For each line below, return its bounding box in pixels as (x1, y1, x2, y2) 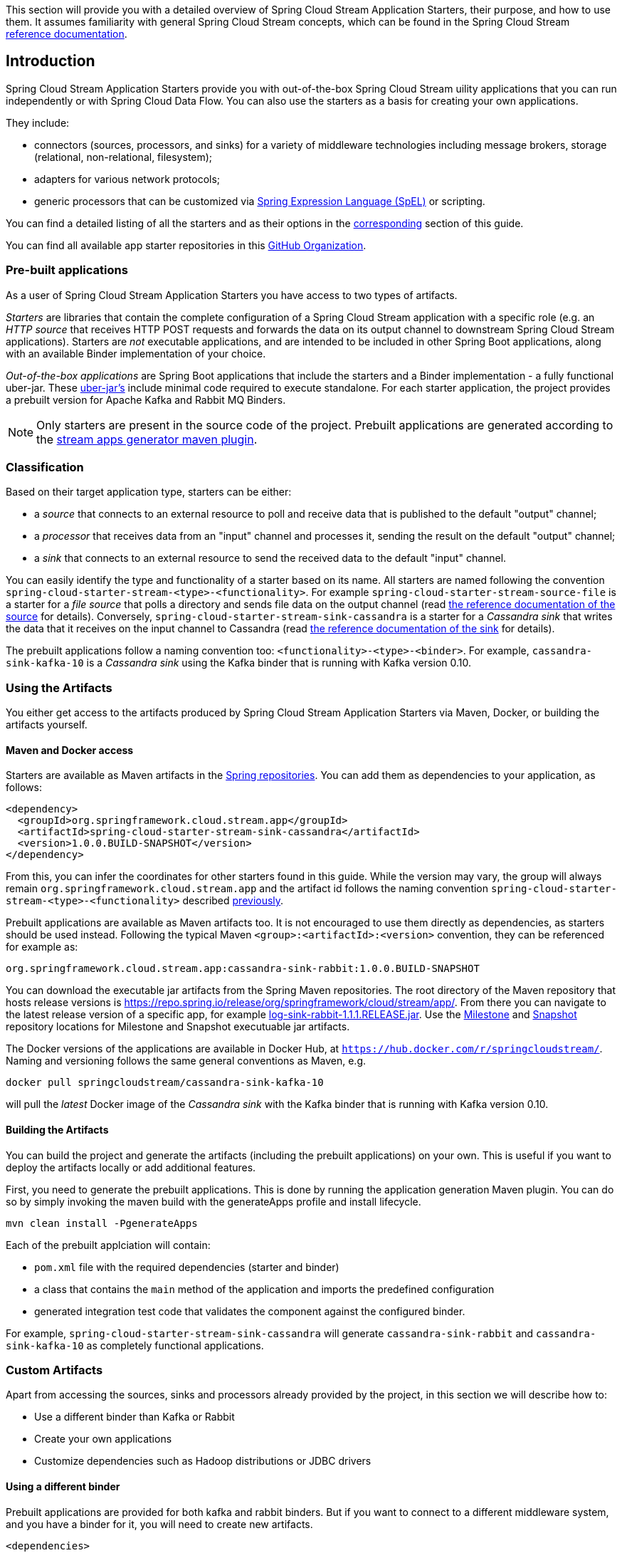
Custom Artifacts (6, 1362, 103, 1377)
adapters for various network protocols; (34, 172, 221, 185)
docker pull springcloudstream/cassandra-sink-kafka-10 (6, 1077, 324, 1089)
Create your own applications (34, 1433, 172, 1445)
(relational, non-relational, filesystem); (34, 150, 213, 163)
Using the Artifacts (6, 680, 112, 695)
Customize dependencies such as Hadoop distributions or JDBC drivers (34, 1455, 371, 1468)
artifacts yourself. (6, 718, 88, 731)
